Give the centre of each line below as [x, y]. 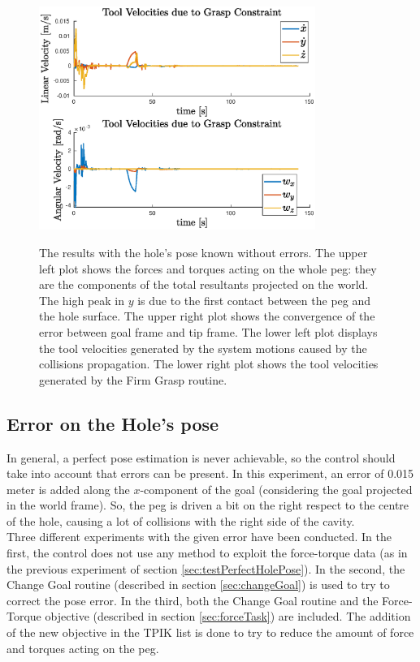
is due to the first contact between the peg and [254, 300]
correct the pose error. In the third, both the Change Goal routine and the [193, 600]
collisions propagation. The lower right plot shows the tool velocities [209, 364]
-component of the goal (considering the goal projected [276, 489]
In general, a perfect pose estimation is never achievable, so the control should [201, 457]
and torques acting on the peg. [83, 648]
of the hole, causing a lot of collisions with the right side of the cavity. [181, 520]
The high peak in [82, 300]
